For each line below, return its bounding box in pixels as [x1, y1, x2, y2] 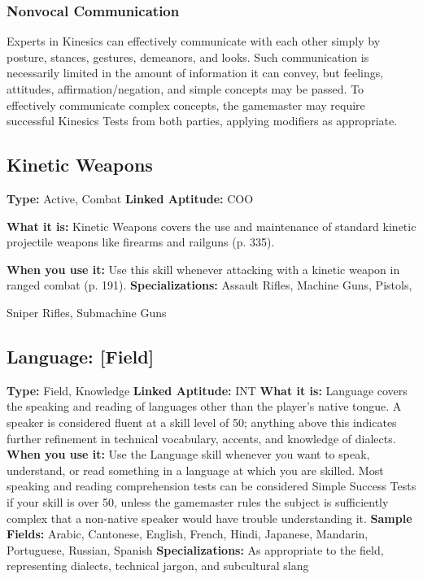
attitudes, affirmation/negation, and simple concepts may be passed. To [7, 81, 364, 97]
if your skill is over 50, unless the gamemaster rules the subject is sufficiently [7, 493, 389, 510]
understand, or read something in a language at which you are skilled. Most [7, 461, 384, 478]
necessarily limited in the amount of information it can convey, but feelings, [7, 64, 384, 81]
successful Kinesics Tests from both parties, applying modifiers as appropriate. [7, 112, 398, 129]
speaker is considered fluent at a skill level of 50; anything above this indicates [7, 413, 397, 430]
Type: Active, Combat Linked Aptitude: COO [7, 189, 254, 207]
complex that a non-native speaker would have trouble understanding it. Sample [7, 509, 412, 526]
